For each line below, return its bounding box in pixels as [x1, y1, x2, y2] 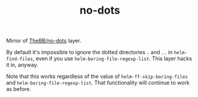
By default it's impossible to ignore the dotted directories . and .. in [6, 49, 173, 56]
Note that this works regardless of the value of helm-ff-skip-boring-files [6, 73, 188, 80]
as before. [6, 86, 32, 93]
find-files [6, 56, 33, 62]
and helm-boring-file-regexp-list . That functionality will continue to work [6, 79, 190, 86]
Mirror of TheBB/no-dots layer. [6, 37, 81, 45]
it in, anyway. [6, 61, 39, 68]
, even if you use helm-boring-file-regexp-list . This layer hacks [32, 55, 192, 62]
